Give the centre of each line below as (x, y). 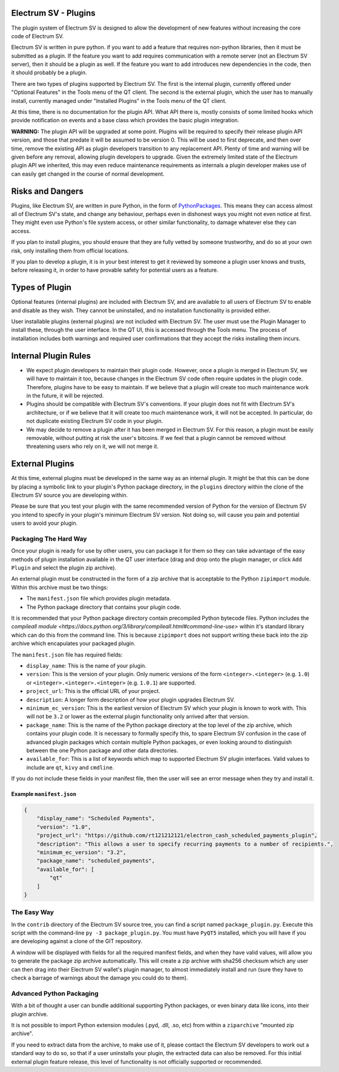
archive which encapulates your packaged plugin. (73, 643)
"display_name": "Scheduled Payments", (96, 818)
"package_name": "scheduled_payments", (96, 861)
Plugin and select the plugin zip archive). (64, 568)
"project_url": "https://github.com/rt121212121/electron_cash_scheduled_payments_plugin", (177, 836)
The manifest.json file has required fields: (67, 654)
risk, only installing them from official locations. (70, 251)
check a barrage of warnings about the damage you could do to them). (100, 978)
